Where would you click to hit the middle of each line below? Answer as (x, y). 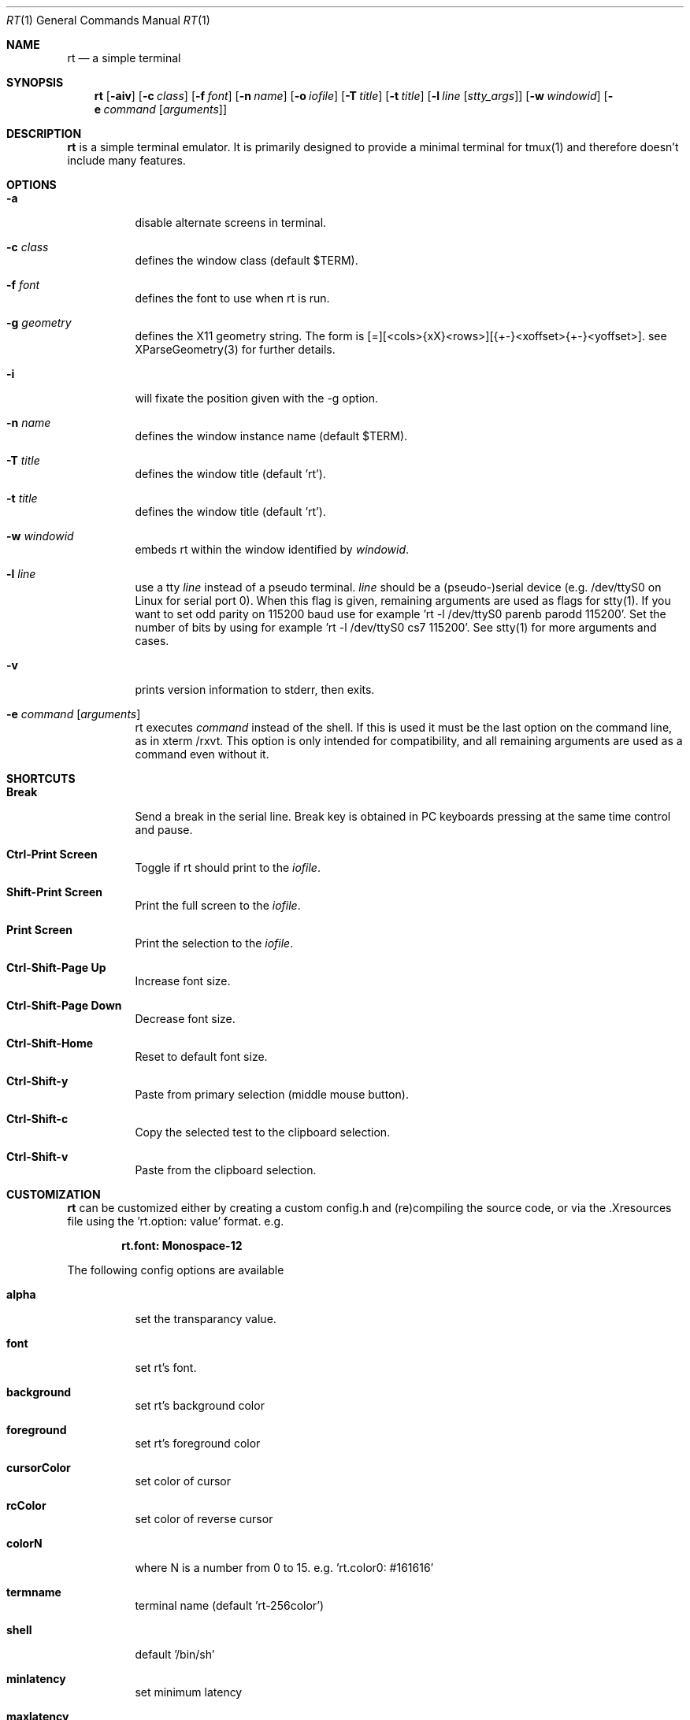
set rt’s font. (166, 1368)
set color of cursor (183, 1481)
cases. (152, 641)
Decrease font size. (185, 1019)
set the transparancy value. (206, 1319)
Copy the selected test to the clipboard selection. (263, 1132)
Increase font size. (183, 981)
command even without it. (202, 754)
